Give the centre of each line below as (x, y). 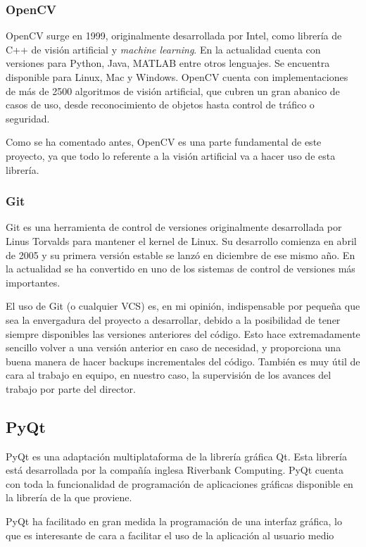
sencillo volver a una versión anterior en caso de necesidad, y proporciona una (173, 347)
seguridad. (28, 118)
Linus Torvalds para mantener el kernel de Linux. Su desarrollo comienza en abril (181, 240)
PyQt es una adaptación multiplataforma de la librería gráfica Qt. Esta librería (177, 456)
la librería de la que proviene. (69, 497)
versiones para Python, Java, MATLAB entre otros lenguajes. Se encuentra (168, 63)
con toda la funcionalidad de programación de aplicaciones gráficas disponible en (179, 483)
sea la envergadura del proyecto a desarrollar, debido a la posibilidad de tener (173, 319)
